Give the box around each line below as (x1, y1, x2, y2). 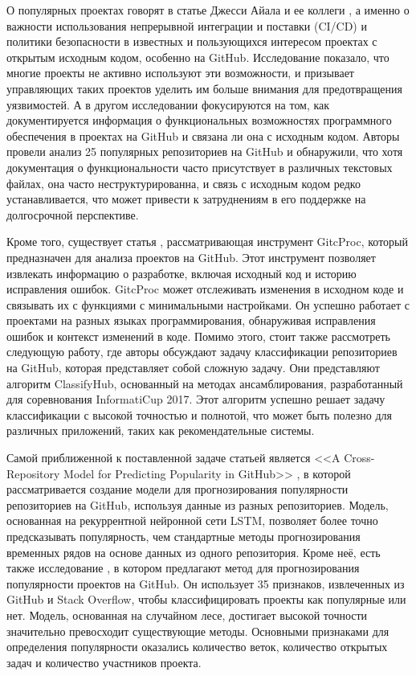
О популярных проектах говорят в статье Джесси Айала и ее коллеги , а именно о (6, 2, 410, 18)
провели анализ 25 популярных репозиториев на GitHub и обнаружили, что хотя (6, 143, 403, 160)
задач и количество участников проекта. (6, 653, 202, 670)
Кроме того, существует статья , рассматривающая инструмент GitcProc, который (6, 233, 409, 250)
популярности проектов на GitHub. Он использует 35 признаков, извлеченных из (6, 575, 405, 592)
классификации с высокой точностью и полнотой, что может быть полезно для (6, 406, 393, 423)
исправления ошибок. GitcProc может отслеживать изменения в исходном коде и (6, 281, 404, 297)
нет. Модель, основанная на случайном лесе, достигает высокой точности (6, 606, 368, 623)
